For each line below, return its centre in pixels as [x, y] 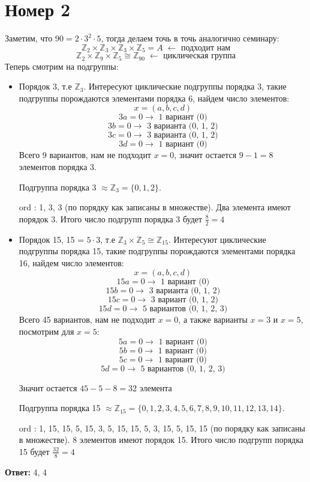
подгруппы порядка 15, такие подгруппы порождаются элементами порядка [157, 251]
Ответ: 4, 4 [26, 471]
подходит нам [206, 48]
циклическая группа [199, 56]
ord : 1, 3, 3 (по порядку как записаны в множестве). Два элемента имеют [155, 207]
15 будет [34, 451]
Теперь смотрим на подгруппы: [62, 66]
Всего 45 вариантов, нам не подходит [87, 319]
